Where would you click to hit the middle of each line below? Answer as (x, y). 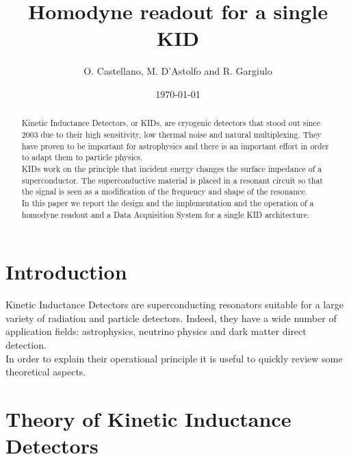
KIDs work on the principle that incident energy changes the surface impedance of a (172, 168)
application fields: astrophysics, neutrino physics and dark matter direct (156, 331)
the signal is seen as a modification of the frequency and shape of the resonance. (164, 191)
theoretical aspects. (46, 372)
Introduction (66, 272)
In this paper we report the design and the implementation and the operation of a (168, 202)
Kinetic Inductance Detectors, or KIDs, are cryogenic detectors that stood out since (171, 123)
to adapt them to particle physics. (82, 157)
